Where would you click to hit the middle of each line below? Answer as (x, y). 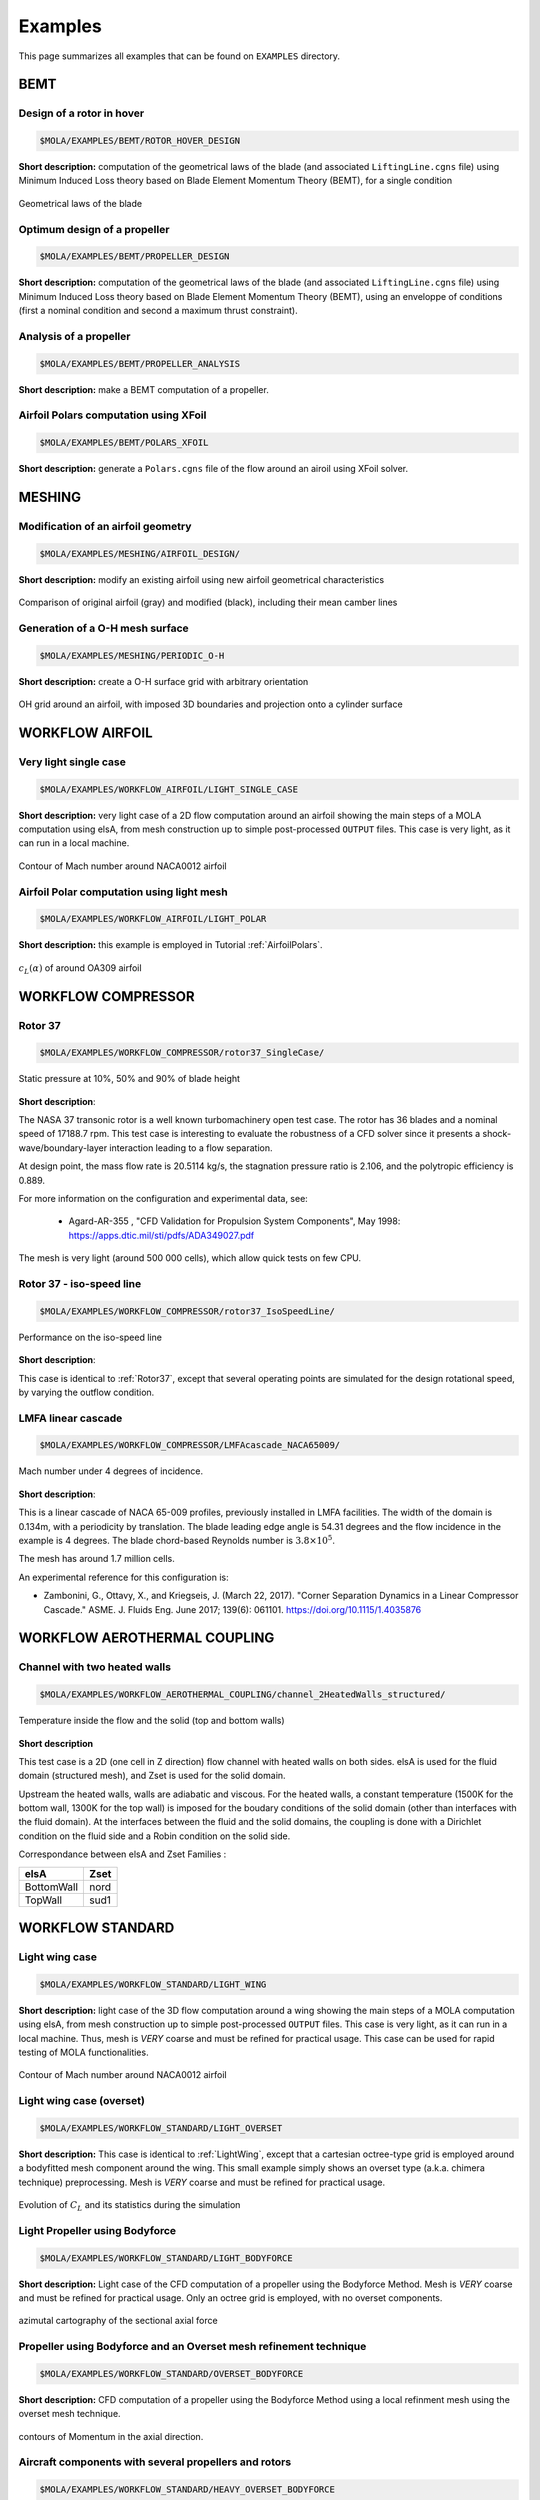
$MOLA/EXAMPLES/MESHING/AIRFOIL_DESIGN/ (139, 553)
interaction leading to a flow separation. (191, 1147)
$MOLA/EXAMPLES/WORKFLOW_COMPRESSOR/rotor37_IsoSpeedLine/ (187, 1311)
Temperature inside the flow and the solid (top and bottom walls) (151, 1721)
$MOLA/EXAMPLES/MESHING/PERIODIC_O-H (132, 655)
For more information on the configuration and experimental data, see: (163, 1199)
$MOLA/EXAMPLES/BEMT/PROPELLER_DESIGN (134, 256)
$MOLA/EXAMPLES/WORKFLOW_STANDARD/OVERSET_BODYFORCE (171, 2373)
